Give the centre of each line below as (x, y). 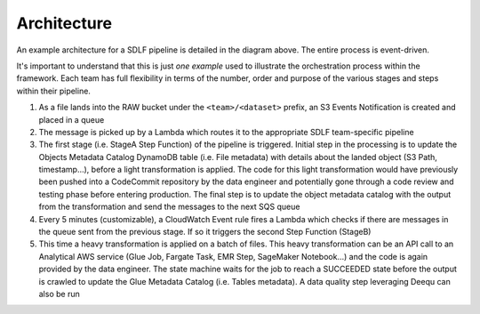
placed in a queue (72, 119)
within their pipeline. (53, 91)
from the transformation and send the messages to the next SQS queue (169, 207)
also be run (59, 294)
